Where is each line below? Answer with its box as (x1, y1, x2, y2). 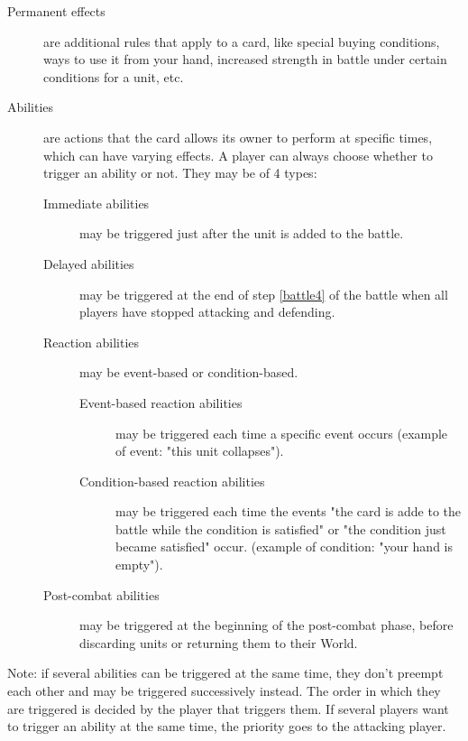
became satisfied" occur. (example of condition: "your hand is (115, 537, 454, 556)
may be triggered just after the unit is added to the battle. (79, 224, 404, 243)
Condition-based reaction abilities (79, 471, 265, 490)
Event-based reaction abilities (79, 393, 243, 412)
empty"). (115, 555, 163, 574)
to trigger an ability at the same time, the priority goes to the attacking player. (7, 717, 446, 736)
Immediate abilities (43, 193, 150, 212)
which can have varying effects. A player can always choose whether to (43, 145, 433, 164)
